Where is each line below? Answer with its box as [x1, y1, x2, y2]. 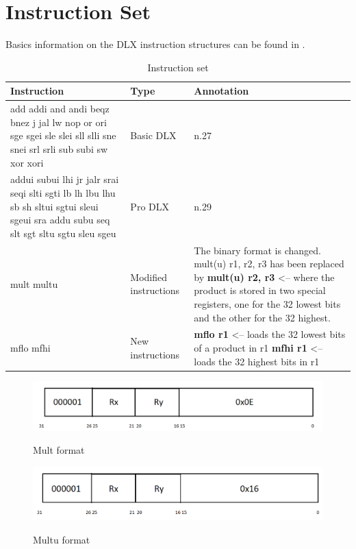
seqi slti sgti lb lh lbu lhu [10, 185, 116, 199]
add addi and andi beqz [10, 101, 110, 116]
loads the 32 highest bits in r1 [194, 354, 320, 368]
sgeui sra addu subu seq [10, 212, 110, 227]
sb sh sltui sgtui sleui [10, 199, 99, 213]
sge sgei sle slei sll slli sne [10, 128, 116, 143]
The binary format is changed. [194, 243, 321, 257]
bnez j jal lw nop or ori [10, 114, 107, 129]
